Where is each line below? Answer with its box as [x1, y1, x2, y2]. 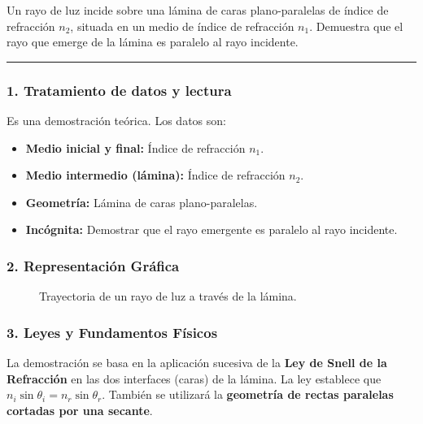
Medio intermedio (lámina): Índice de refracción [25, 167, 286, 184]
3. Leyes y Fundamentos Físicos [7, 322, 218, 342]
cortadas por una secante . [7, 401, 153, 418]
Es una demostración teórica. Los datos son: [7, 112, 226, 128]
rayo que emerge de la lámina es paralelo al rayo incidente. [7, 33, 299, 50]
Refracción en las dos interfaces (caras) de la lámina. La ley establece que [7, 370, 382, 387]
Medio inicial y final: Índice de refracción [25, 139, 246, 156]
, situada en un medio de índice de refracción [70, 17, 294, 34]
